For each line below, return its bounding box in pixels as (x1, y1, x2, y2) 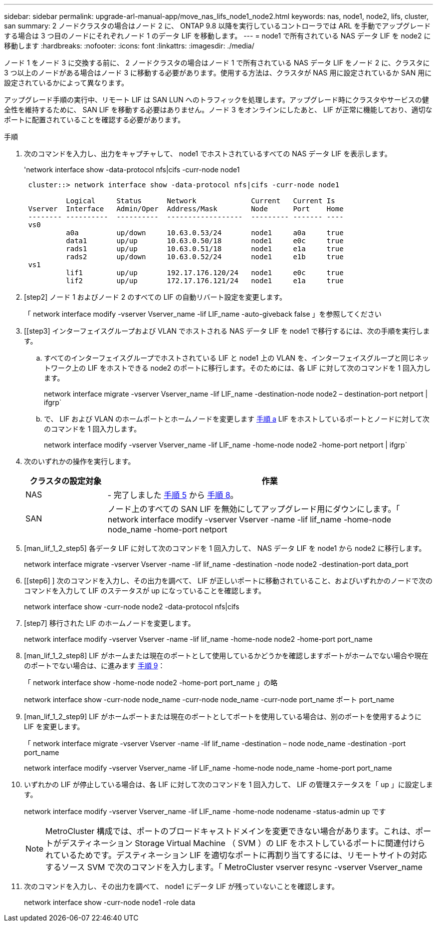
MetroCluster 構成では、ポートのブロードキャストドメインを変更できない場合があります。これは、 (45, 826, 416, 836)
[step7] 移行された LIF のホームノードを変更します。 (24, 619, 195, 627)
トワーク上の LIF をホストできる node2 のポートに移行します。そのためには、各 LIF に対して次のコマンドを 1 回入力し (44, 364, 431, 372)
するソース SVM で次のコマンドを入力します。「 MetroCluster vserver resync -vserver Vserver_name (45, 862, 423, 872)
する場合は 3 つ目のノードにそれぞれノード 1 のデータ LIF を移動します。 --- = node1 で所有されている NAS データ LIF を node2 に (4, 31, 431, 40)
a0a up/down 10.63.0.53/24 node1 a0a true (66, 229, 344, 237)
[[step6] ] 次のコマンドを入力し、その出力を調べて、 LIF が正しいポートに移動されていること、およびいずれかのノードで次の (24, 576, 433, 585)
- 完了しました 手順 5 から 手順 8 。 (107, 490, 238, 500)
